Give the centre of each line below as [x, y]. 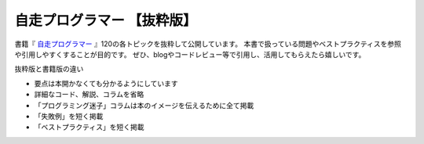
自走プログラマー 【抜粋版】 [106, 20]
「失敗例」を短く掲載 [69, 116]
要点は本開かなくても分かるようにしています [106, 83]
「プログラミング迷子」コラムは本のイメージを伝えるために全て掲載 [144, 105]
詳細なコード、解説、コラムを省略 [89, 95]
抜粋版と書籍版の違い [49, 69]
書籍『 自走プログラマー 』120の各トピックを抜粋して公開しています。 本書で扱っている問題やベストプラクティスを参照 [208, 44]
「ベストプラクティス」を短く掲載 [89, 127]
